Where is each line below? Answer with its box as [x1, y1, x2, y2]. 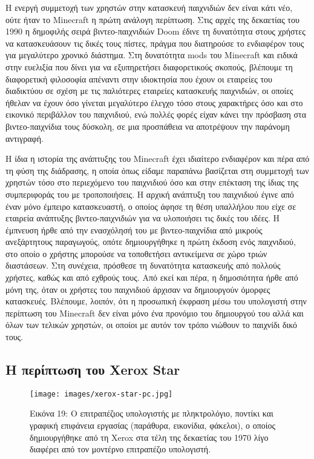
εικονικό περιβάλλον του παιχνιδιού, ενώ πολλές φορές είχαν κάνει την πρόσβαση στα [5, 108, 306, 121]
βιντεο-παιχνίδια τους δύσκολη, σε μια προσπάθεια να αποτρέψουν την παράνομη [5, 119, 290, 132]
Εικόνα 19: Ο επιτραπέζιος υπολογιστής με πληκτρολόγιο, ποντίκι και [30, 407, 273, 420]
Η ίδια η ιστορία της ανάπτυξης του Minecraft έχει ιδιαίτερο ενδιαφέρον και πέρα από [5, 152, 310, 165]
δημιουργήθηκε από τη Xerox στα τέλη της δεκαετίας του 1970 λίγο [30, 431, 269, 443]
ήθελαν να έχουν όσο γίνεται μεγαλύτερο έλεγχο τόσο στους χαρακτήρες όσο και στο [5, 96, 303, 109]
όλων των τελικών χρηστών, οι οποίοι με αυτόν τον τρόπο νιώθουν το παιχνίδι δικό [5, 318, 298, 331]
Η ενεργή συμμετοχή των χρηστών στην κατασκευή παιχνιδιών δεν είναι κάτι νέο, [5, 1, 293, 13]
